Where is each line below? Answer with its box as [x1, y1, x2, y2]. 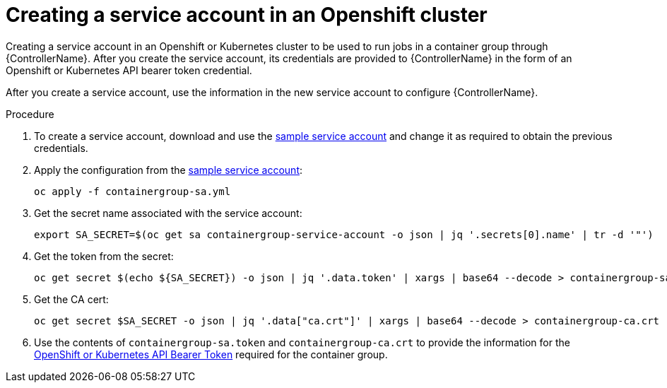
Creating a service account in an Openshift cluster [6, 3, 488, 27]
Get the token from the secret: [34, 249, 174, 262]
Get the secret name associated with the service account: [34, 206, 302, 219]
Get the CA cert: [34, 293, 109, 305]
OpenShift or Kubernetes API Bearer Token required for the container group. [34, 348, 388, 360]
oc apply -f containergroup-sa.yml [34, 185, 231, 197]
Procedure [6, 107, 54, 120]
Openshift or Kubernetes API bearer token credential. [6, 64, 252, 76]
